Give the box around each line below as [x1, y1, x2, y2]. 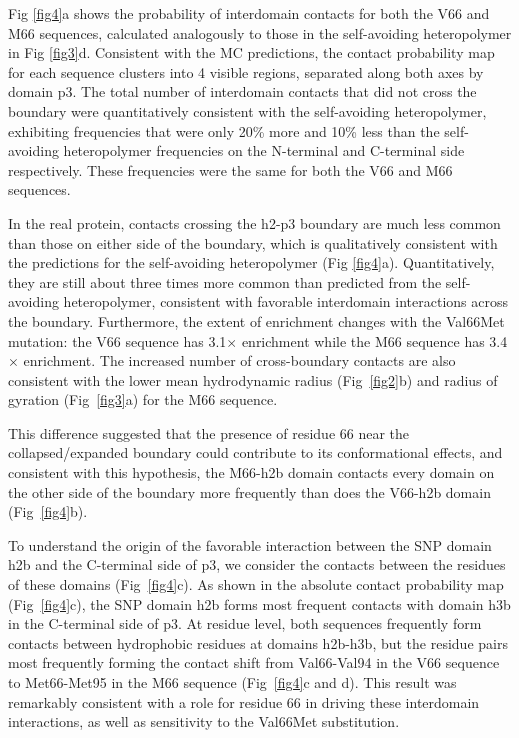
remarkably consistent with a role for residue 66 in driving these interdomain [8, 691, 480, 712]
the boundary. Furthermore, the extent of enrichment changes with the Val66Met [8, 310, 505, 331]
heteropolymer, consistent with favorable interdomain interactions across [63, 291, 508, 312]
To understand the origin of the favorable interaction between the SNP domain [8, 534, 492, 555]
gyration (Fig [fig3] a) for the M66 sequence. [8, 389, 278, 410]
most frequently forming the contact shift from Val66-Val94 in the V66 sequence [8, 652, 500, 673]
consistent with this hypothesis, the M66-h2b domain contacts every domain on [8, 462, 495, 483]
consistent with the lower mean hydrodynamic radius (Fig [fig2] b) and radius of [8, 369, 498, 390]
